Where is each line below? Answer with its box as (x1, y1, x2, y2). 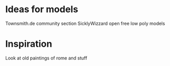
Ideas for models (5, 4, 78, 15)
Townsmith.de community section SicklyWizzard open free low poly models (5, 20, 165, 26)
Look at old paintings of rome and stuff (5, 55, 88, 61)
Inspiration (5, 38, 52, 50)
